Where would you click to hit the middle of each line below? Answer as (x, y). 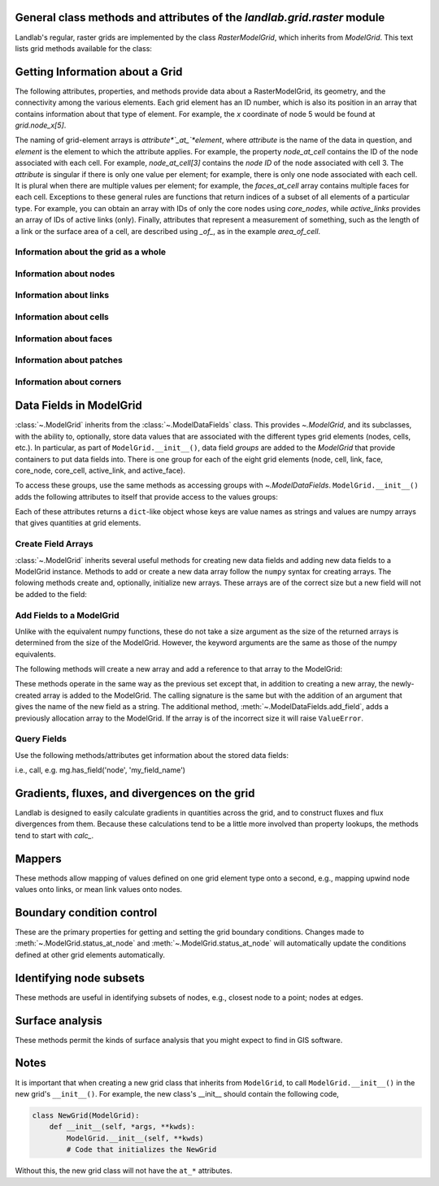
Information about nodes (65, 274)
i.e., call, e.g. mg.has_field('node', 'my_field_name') (100, 770)
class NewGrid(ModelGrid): (86, 1115)
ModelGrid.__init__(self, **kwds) (135, 1138)
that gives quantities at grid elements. (78, 523)
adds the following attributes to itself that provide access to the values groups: (146, 496)
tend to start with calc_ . (54, 835)
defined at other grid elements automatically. (90, 954)
